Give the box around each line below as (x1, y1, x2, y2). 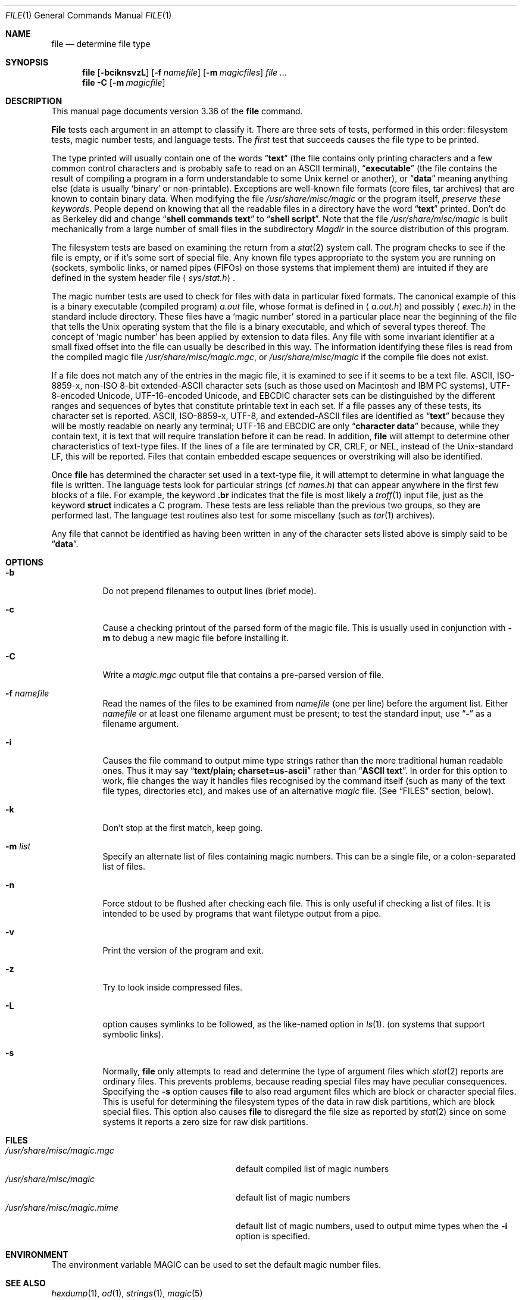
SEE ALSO (5, 1278, 46, 1288)
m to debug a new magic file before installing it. (102, 633, 289, 643)
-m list (5, 841, 31, 851)
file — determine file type (51, 39, 151, 49)
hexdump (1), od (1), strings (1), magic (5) (51, 1288, 203, 1298)
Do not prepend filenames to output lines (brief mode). (102, 586, 317, 596)
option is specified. (236, 1231, 311, 1241)
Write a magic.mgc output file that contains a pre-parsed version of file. (102, 670, 384, 680)
